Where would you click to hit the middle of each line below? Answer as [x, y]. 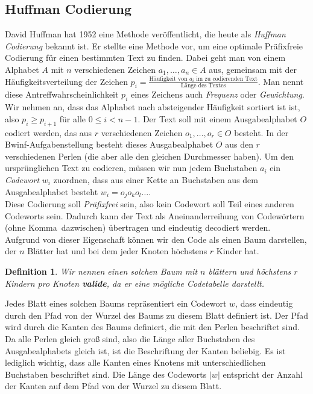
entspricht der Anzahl [263, 374]
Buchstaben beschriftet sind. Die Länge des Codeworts [106, 374]
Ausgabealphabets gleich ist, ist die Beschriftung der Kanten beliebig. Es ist [145, 350]
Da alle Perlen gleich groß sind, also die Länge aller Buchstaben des [130, 338]
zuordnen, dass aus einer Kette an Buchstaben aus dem [156, 179]
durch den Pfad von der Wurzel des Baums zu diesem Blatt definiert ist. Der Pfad [157, 315]
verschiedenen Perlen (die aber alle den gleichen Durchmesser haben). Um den [150, 156]
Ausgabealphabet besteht [52, 191]
